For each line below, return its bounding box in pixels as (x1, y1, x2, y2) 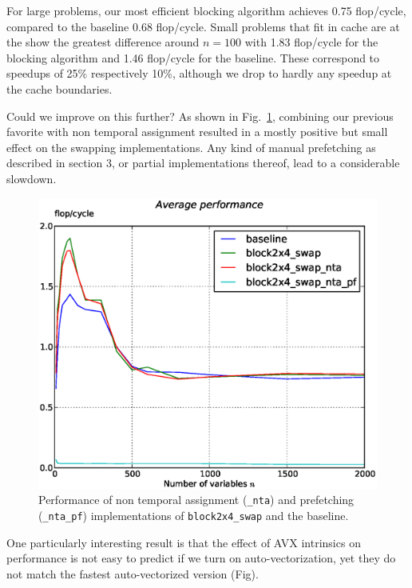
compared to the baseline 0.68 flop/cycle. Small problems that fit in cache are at (6, 18, 400, 34)
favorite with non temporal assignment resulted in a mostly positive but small (6, 123, 388, 140)
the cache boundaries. (6, 80, 113, 97)
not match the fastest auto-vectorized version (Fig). (6, 565, 259, 582)
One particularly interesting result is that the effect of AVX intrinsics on (6, 534, 361, 550)
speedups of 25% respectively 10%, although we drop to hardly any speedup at (6, 65, 392, 82)
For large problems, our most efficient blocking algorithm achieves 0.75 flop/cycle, (6, 2, 406, 18)
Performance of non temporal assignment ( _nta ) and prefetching (38, 491, 355, 508)
